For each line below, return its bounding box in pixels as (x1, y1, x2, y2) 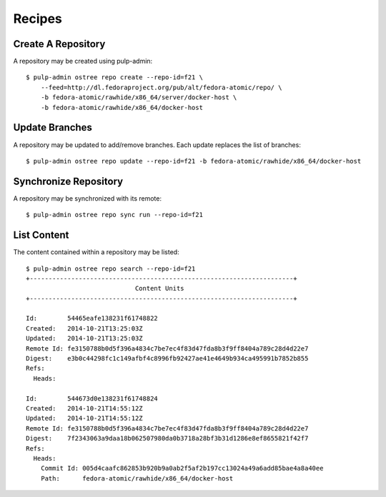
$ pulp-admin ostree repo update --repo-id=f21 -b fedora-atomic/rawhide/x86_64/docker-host (26, 157, 362, 165)
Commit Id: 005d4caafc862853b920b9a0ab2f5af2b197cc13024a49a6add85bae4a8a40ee (40, 464, 324, 473)
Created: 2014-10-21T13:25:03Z (26, 324, 143, 332)
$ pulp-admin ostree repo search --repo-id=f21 (26, 264, 196, 273)
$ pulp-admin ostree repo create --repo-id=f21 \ (26, 74, 204, 81)
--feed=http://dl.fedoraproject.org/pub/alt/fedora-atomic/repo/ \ (40, 83, 282, 91)
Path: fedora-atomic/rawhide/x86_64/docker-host (40, 474, 234, 482)
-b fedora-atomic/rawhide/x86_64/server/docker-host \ (40, 94, 237, 101)
